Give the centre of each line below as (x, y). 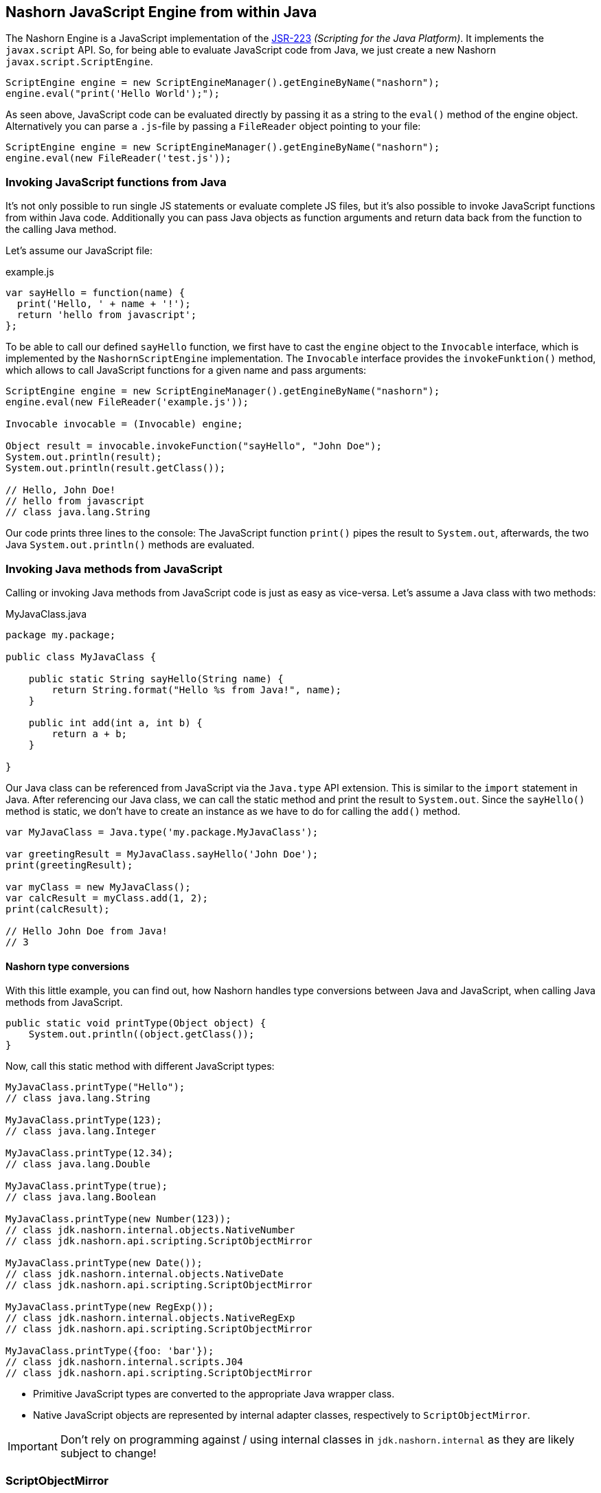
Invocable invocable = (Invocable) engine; (124, 424)
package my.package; (61, 635)
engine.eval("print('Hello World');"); (113, 94)
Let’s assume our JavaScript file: (79, 251)
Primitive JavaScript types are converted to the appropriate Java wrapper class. (214, 1394)
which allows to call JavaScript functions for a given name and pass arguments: (186, 370)
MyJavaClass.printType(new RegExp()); (110, 1307)
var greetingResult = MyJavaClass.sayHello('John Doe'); (162, 854)
